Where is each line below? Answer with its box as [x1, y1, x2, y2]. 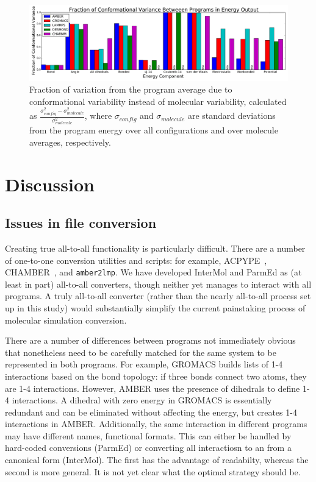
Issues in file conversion [5, 213, 157, 232]
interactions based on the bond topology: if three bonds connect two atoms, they [5, 369, 307, 382]
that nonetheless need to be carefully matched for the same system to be [5, 346, 276, 358]
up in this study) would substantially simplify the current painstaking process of [5, 301, 306, 314]
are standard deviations [187, 109, 276, 122]
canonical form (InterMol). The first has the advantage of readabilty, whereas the [5, 453, 309, 466]
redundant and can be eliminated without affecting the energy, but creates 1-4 [5, 405, 297, 418]
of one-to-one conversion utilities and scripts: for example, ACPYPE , [5, 253, 267, 266]
